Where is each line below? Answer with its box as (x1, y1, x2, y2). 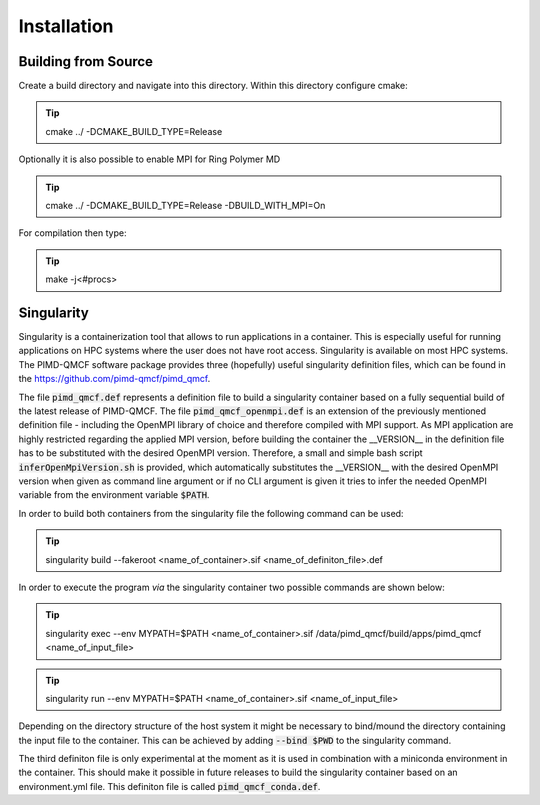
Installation (18, 15, 114, 37)
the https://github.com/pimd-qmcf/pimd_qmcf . (18, 373, 211, 385)
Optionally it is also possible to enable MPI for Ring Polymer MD (18, 153, 281, 165)
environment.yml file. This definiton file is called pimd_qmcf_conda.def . (18, 780, 321, 792)
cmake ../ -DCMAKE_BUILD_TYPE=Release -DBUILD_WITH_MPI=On (45, 200, 326, 212)
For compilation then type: (18, 227, 127, 239)
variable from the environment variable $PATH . (18, 489, 210, 501)
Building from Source (18, 53, 154, 70)
